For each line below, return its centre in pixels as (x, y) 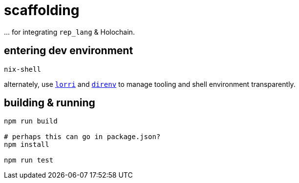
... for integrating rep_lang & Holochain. (69, 32)
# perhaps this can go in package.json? (82, 137)
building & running (50, 103)
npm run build (31, 121)
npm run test (29, 160)
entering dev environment (69, 51)
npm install (27, 145)
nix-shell (22, 69)
